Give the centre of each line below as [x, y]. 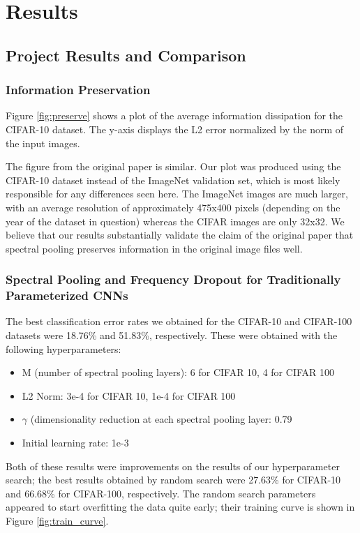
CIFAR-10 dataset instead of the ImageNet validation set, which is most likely [173, 180]
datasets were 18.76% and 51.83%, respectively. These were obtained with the [172, 335]
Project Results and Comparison [126, 55]
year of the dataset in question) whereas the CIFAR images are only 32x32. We [175, 221]
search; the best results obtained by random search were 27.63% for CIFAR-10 [173, 480]
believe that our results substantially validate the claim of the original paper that [180, 235]
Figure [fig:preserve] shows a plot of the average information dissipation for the [174, 115]
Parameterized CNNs [67, 295]
